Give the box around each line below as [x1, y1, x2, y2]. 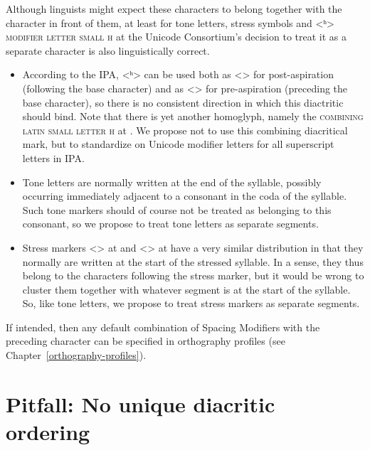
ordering [6, 417, 90, 446]
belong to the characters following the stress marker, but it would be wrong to [22, 268, 364, 283]
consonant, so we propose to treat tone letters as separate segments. [22, 216, 319, 231]
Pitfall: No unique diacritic [6, 389, 275, 418]
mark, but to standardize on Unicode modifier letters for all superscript [22, 136, 334, 151]
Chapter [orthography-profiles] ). [6, 348, 147, 363]
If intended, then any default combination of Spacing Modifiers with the [6, 319, 320, 334]
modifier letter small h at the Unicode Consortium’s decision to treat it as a [6, 29, 347, 44]
